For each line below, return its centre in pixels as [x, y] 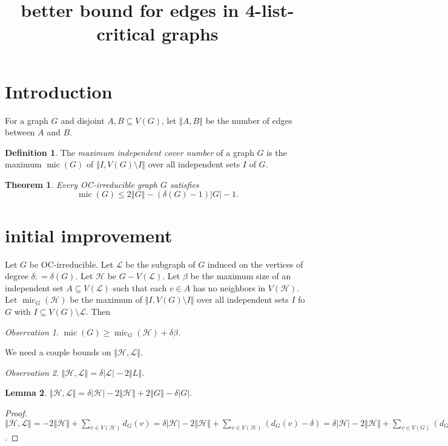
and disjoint [83, 120]
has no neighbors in [229, 287]
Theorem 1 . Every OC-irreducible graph [81, 184]
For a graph [27, 120]
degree [17, 276]
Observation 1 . [32, 331]
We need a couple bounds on [58, 352]
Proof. [16, 412]
